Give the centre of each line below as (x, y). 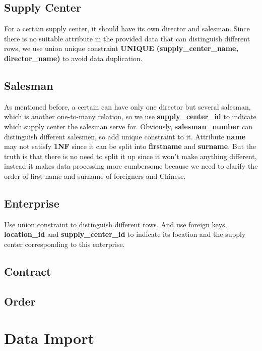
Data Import (49, 338)
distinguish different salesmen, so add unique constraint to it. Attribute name (125, 136)
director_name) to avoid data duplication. (73, 58)
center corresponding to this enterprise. (64, 244)
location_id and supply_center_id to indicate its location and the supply (125, 234)
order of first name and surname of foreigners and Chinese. (95, 175)
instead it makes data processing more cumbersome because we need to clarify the (131, 166)
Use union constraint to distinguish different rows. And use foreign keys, (116, 224)
